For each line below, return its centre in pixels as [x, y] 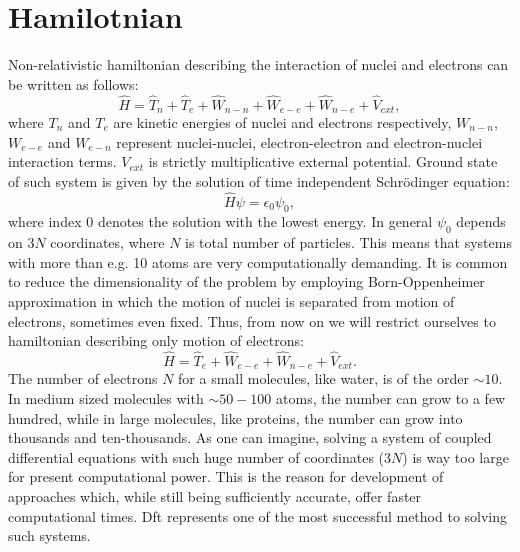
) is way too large [455, 456]
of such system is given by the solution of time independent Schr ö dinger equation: [259, 180]
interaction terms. [62, 161]
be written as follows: [73, 83]
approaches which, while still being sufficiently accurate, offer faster [215, 495]
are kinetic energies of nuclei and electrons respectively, [282, 121]
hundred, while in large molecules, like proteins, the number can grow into [235, 417]
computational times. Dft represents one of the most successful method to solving [258, 515]
